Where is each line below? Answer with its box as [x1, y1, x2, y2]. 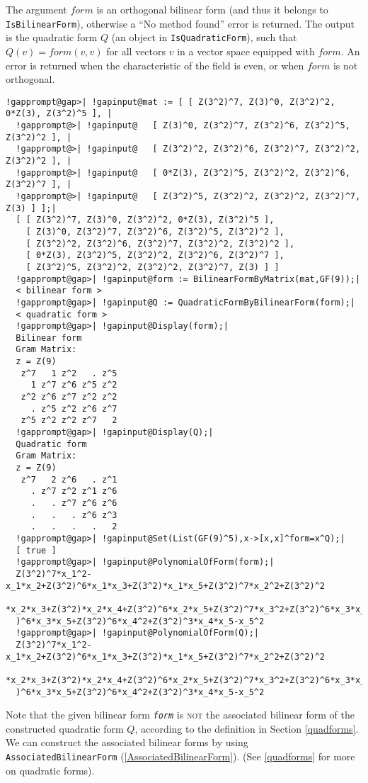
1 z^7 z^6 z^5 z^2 [30, 380, 117, 390]
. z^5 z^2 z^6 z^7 [30, 403, 117, 414]
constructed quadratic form [6, 721, 124, 736]
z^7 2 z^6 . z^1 [21, 474, 117, 485]
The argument [6, 2, 67, 16]
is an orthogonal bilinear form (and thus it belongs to [96, 2, 328, 16]
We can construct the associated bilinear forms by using [6, 735, 248, 750]
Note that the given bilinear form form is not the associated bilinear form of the [6, 707, 355, 722]
